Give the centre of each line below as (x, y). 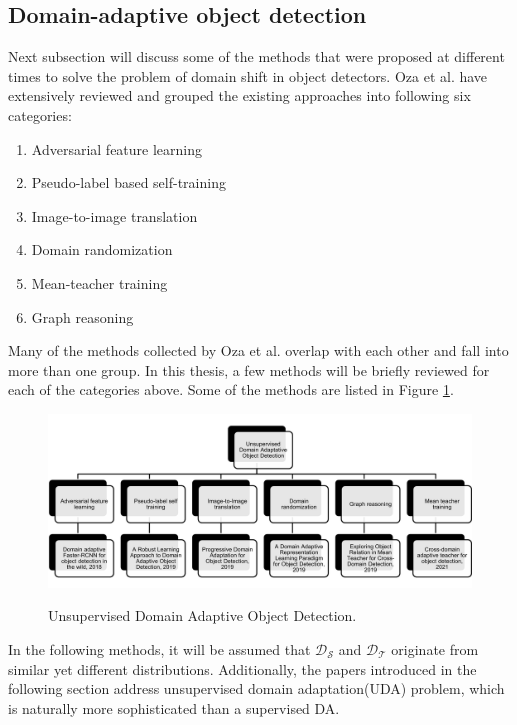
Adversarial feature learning (116, 148)
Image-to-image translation (114, 215)
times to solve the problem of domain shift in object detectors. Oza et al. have (248, 75)
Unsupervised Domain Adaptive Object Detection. (202, 615)
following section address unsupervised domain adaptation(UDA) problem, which (256, 688)
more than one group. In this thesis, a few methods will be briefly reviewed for (249, 369)
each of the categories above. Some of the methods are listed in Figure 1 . (231, 389)
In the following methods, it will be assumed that (159, 649)
